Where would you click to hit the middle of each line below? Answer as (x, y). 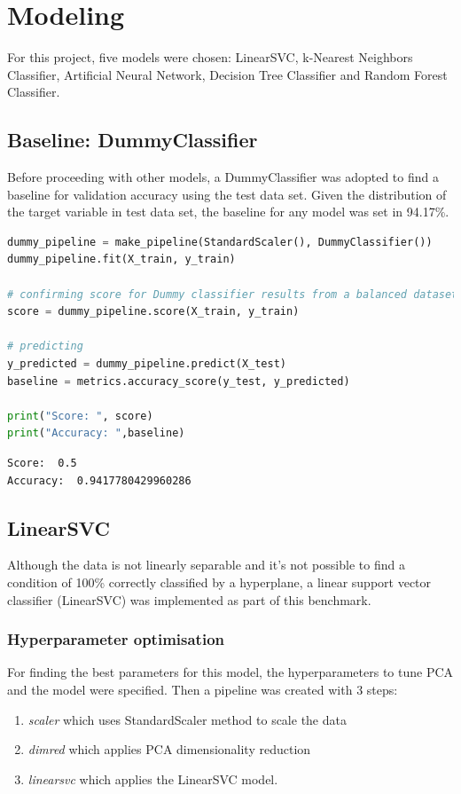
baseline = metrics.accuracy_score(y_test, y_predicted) (179, 381)
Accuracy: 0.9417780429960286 (99, 480)
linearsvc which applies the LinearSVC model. (153, 778)
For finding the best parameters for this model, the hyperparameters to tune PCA (230, 672)
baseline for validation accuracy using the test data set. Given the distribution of (227, 194)
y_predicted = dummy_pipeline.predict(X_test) (147, 364)
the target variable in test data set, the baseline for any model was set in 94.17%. (228, 212)
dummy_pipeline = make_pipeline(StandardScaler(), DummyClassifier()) (220, 242)
